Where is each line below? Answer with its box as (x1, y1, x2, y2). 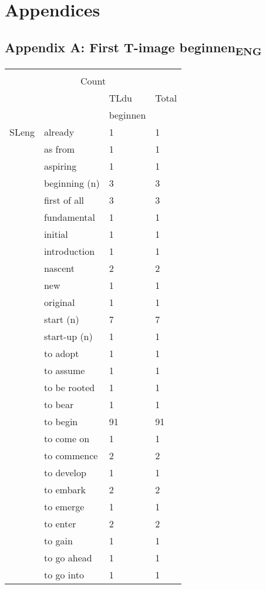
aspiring (43, 159, 77, 173)
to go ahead (43, 550, 92, 564)
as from (43, 142, 75, 156)
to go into (43, 567, 84, 581)
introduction (43, 244, 95, 258)
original (43, 295, 75, 309)
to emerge (43, 499, 85, 513)
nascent (43, 261, 75, 275)
